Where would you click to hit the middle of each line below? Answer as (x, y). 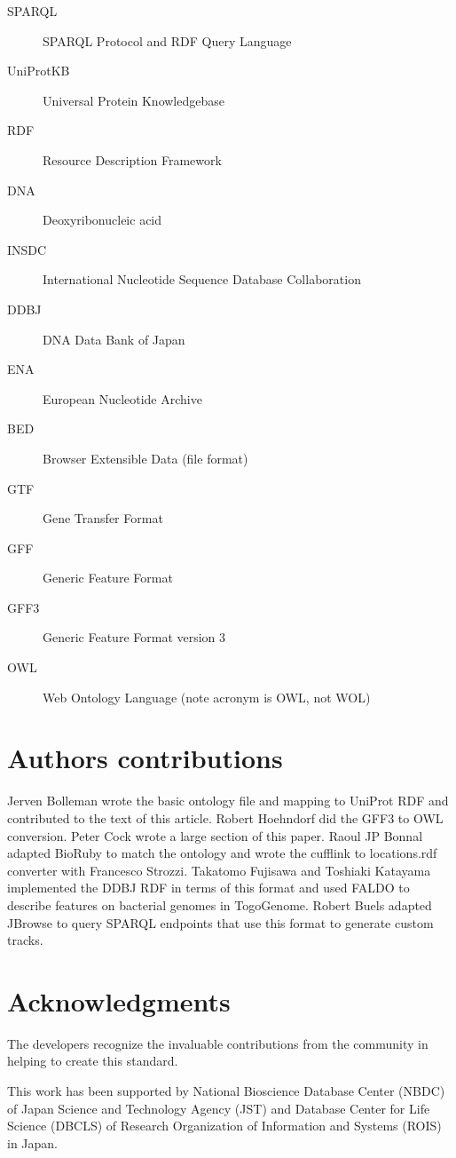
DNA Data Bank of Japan (114, 339)
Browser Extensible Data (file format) (145, 458)
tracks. (25, 940)
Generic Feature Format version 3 (134, 637)
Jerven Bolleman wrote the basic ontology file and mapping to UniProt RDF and (228, 801)
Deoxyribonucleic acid (102, 220)
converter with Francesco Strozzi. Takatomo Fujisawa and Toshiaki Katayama (219, 870)
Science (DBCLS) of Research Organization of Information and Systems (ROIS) (224, 1126)
